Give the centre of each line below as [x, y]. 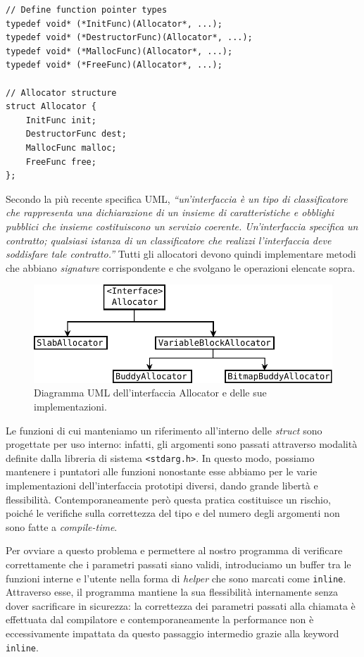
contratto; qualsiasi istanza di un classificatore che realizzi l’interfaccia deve [169, 240]
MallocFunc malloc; [71, 148]
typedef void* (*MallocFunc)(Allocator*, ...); [119, 51]
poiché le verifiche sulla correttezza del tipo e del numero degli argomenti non [173, 513]
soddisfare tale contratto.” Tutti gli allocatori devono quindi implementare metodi [181, 254]
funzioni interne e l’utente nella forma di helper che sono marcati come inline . [176, 578]
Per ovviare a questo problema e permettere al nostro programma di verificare [174, 550]
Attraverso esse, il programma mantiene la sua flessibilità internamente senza [172, 592]
